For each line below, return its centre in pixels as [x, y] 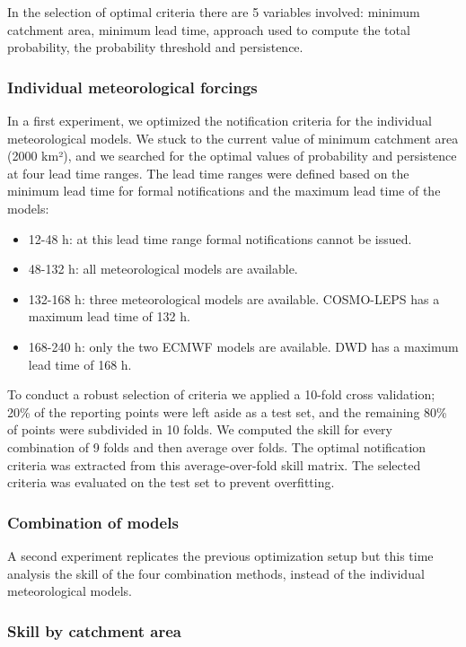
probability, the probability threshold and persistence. [155, 47]
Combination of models [93, 522]
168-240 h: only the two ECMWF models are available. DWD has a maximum [243, 346]
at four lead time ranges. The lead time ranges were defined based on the [208, 173]
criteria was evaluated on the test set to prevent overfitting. [171, 482]
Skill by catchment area [95, 630]
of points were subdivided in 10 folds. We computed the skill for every [200, 429]
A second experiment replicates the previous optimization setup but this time [220, 555]
